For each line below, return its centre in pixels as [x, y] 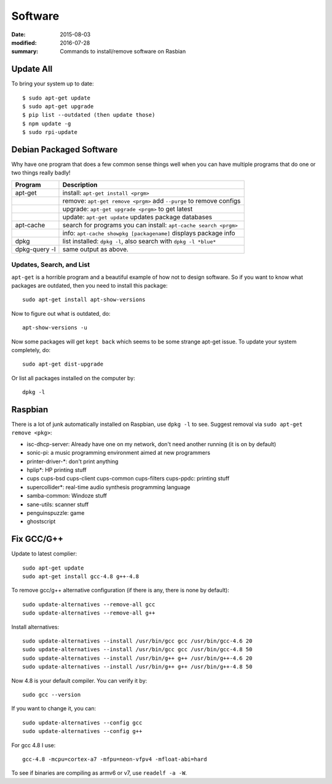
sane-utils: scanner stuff [58, 504]
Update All [32, 69]
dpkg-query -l [35, 249]
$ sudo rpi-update [50, 132]
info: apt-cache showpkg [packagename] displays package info [149, 233]
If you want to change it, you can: [54, 708]
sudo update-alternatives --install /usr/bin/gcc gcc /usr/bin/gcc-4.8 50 [137, 649]
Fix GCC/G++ [38, 539]
